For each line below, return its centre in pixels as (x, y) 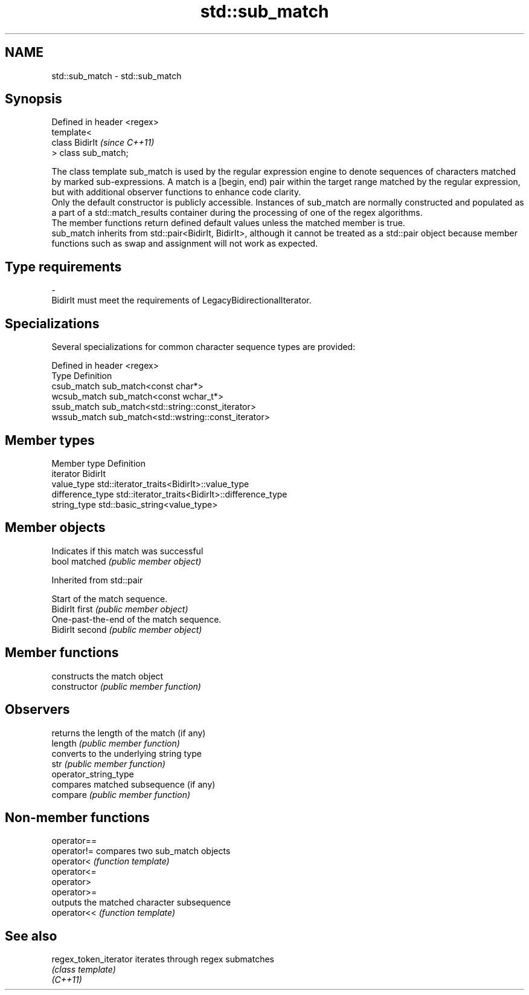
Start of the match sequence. (110, 598)
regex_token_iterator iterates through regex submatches (163, 959)
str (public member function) (108, 763)
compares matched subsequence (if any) (133, 784)
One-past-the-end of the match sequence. (136, 619)
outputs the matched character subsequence (141, 903)
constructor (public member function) (126, 686)
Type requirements (63, 267)
